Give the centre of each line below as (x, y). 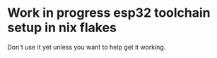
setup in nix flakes (62, 28)
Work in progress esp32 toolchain (109, 13)
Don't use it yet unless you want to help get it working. (87, 47)
